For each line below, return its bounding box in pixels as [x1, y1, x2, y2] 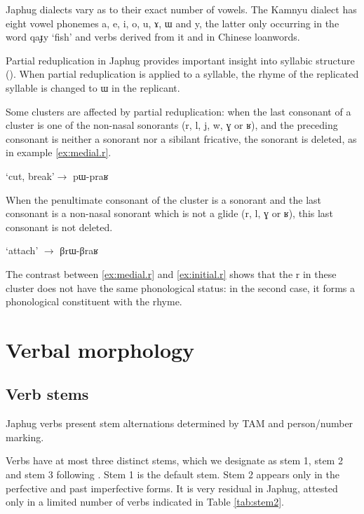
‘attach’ [6, 243, 39, 258]
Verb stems [6, 383, 89, 405]
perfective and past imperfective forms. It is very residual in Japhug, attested [6, 480, 338, 495]
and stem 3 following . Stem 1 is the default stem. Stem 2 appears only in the [6, 467, 339, 482]
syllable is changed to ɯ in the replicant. [6, 80, 180, 95]
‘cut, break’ [6, 168, 55, 183]
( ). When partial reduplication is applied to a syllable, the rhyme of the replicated [6, 67, 359, 81]
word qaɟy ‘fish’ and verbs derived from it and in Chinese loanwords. [6, 29, 300, 44]
